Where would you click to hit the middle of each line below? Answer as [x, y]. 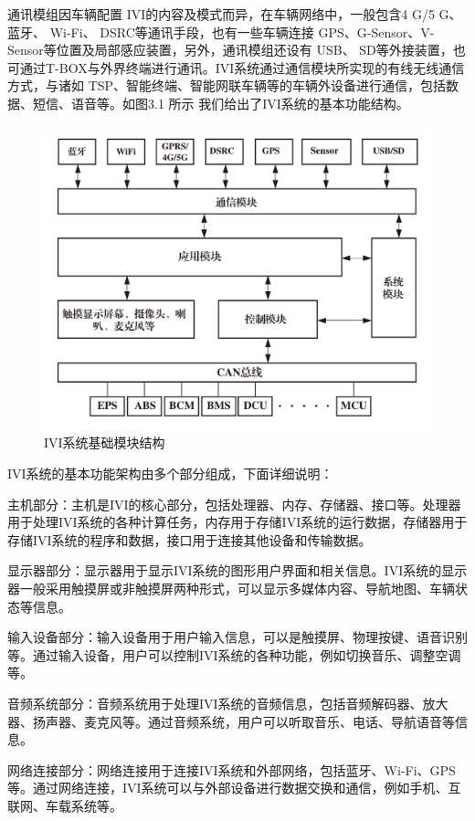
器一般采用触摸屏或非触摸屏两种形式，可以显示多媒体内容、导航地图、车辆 [231, 589]
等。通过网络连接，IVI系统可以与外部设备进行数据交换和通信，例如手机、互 [234, 788]
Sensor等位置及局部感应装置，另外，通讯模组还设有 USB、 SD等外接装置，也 [237, 50]
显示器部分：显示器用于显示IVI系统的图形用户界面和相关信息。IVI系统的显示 [237, 570]
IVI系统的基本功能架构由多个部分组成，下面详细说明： [170, 474]
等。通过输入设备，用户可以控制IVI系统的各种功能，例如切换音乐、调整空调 [234, 654]
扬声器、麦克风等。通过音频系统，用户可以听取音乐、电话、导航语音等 [243, 721]
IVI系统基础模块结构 [105, 442]
